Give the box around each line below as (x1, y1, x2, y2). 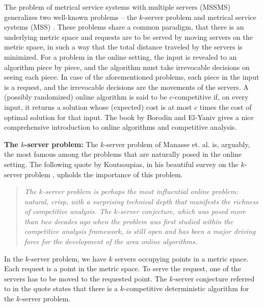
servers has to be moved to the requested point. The (4, 273, 167, 284)
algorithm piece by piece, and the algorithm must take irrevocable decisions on (4, 61, 250, 72)
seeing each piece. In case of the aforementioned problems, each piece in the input (4, 72, 259, 82)
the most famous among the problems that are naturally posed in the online (4, 149, 242, 159)
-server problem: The (24, 138, 98, 149)
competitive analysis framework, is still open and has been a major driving (24, 226, 256, 237)
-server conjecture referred (173, 273, 255, 284)
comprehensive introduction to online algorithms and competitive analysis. (4, 122, 237, 132)
